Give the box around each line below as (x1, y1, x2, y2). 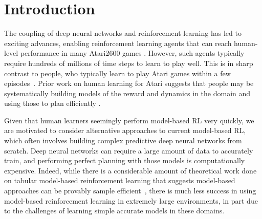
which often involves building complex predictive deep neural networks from (4, 135, 242, 146)
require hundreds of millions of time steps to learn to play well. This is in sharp (4, 57, 253, 68)
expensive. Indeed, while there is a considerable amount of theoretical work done (4, 165, 257, 176)
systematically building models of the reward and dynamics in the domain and (4, 87, 251, 98)
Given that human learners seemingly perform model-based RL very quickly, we (4, 115, 254, 125)
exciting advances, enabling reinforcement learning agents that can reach (4, 37, 232, 48)
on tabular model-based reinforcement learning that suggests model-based (4, 175, 235, 186)
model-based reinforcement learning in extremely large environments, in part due (4, 195, 258, 206)
